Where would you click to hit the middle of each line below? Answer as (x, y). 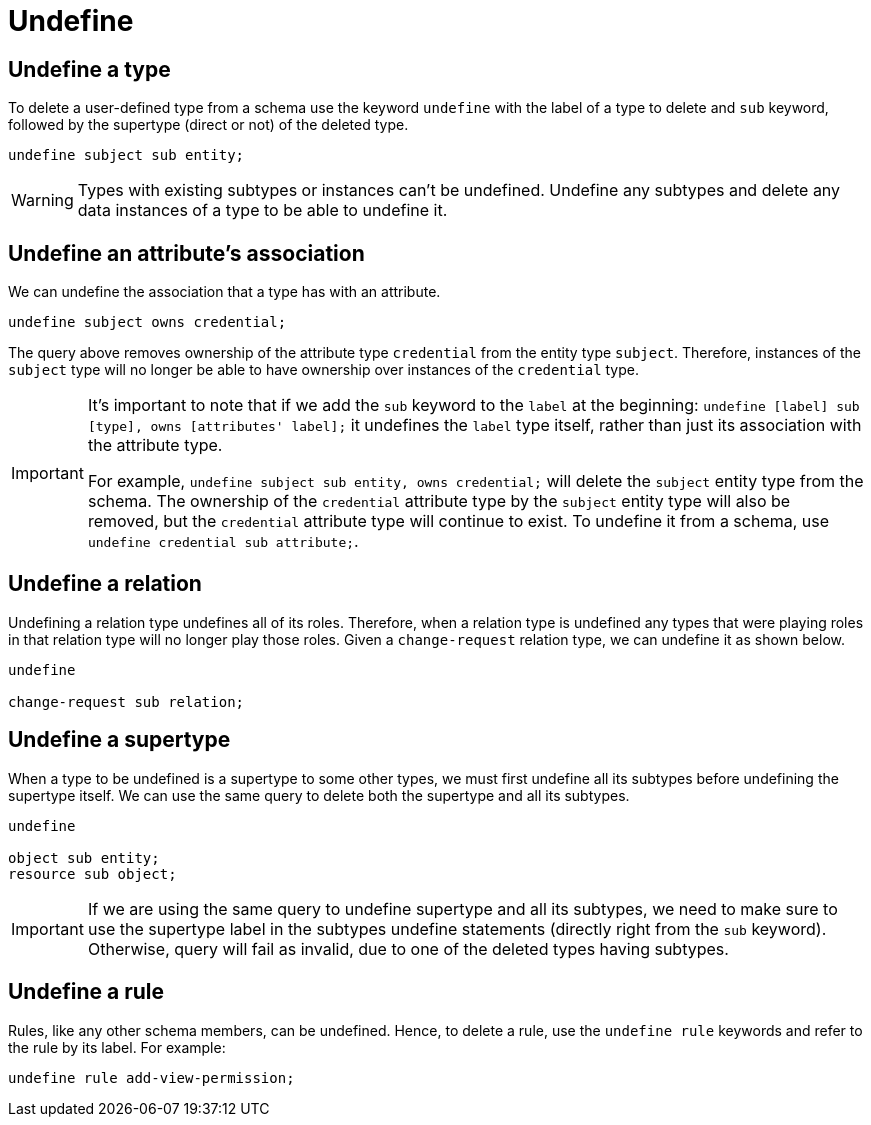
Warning (42, 200)
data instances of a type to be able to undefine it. (262, 210)
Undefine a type (89, 69)
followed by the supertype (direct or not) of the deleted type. (208, 125)
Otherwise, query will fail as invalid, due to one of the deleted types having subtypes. (408, 948)
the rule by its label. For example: (117, 1047)
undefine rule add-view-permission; (151, 1077)
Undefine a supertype (119, 740)
